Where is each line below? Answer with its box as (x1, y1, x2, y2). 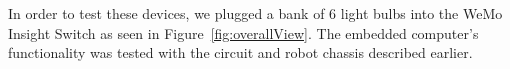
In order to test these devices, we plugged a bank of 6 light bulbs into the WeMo (8, 3, 503, 23)
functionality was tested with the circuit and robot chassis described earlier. (8, 42, 473, 63)
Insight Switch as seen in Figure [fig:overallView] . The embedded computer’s (8, 22, 479, 43)
